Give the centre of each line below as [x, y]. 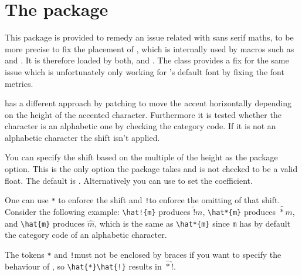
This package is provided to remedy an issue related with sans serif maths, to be [149, 37]
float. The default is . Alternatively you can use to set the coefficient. [129, 180]
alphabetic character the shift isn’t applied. [82, 137]
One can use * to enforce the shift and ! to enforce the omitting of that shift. [142, 200]
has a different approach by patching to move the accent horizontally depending [148, 103]
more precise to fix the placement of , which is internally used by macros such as [150, 48]
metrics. [19, 83]
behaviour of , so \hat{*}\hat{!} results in [83, 266]
